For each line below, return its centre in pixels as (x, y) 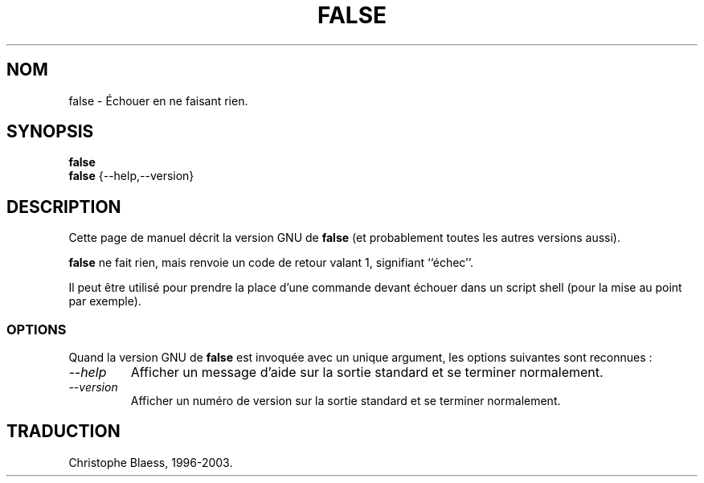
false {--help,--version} (131, 176)
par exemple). (105, 301)
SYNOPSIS (50, 132)
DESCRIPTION (64, 207)
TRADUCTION (63, 432)
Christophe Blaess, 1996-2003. (151, 462)
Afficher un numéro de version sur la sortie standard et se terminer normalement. (346, 401)
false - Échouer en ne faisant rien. (158, 100)
